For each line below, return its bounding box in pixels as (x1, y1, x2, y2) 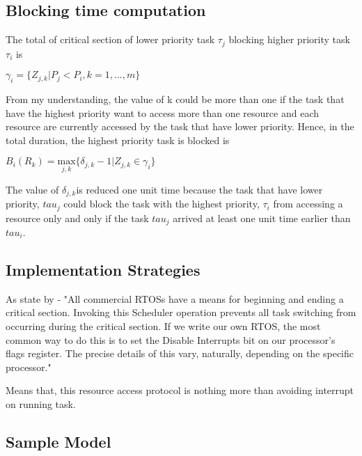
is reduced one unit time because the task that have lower (76, 182, 323, 196)
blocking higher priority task (228, 32, 350, 47)
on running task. (6, 396, 76, 411)
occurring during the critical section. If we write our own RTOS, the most (6, 318, 321, 333)
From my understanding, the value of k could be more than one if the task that (6, 92, 345, 107)
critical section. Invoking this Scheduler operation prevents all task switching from (6, 305, 356, 320)
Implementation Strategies (6, 258, 200, 280)
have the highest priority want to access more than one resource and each (6, 105, 320, 120)
